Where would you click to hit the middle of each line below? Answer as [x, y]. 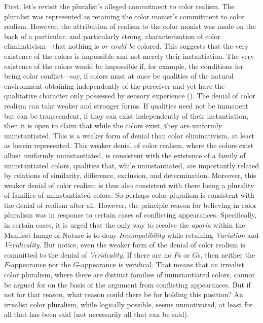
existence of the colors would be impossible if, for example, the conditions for [124, 66]
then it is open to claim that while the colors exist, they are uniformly [113, 125]
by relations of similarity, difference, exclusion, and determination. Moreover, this [130, 175]
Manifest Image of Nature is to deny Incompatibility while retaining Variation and [131, 235]
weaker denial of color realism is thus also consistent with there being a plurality [129, 185]
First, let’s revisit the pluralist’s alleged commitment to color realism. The [119, 6]
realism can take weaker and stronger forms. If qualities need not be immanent [126, 105]
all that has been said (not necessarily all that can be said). [97, 314]
